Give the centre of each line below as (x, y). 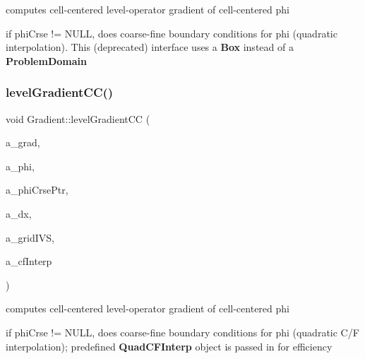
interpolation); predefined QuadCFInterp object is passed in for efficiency (169, 346)
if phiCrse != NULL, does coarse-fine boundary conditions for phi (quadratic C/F (182, 332)
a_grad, (23, 142)
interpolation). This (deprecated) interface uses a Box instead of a (150, 47)
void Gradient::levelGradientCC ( (78, 118)
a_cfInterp (29, 261)
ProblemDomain (46, 60)
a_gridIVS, (30, 237)
